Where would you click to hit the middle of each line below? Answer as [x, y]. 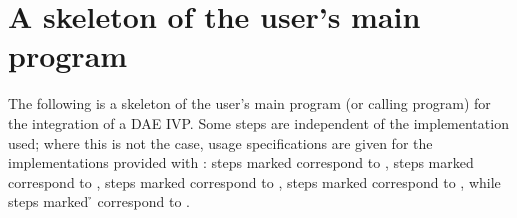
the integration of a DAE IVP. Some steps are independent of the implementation [258, 122]
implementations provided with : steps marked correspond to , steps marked [241, 162]
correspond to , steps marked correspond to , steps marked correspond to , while [254, 181]
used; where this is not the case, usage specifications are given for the [220, 142]
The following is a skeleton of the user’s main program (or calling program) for [249, 103]
